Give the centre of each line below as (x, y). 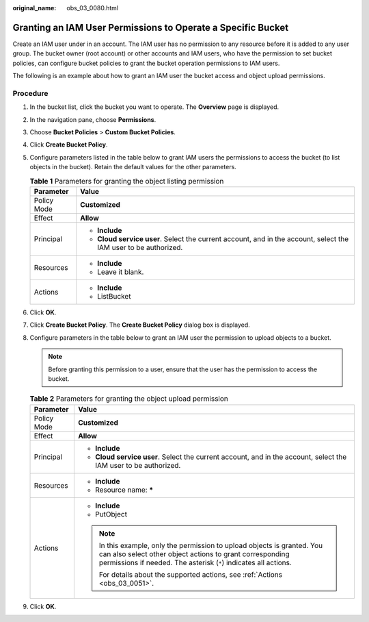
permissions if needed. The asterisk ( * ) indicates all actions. (195, 562)
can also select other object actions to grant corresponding (194, 553)
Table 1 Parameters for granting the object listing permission (127, 181)
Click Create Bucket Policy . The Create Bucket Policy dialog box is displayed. (140, 325)
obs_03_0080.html (93, 8)
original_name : (35, 8)
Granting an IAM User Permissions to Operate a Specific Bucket (151, 27)
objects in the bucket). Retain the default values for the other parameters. (133, 167)
